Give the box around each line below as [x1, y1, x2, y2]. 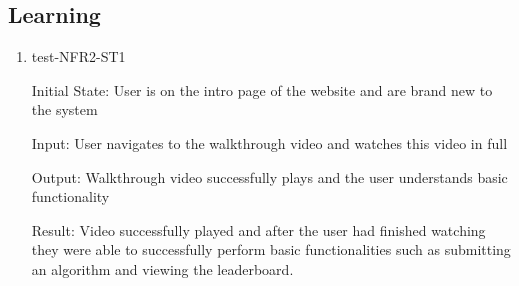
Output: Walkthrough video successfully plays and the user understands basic [31, 166, 508, 187]
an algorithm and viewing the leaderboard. [31, 258, 294, 279]
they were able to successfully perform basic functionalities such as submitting [31, 239, 511, 260]
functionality [31, 186, 110, 207]
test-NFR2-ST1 [31, 46, 126, 67]
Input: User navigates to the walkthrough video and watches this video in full [31, 132, 508, 153]
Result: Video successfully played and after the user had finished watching [31, 219, 486, 240]
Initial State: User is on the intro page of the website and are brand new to [31, 79, 493, 100]
